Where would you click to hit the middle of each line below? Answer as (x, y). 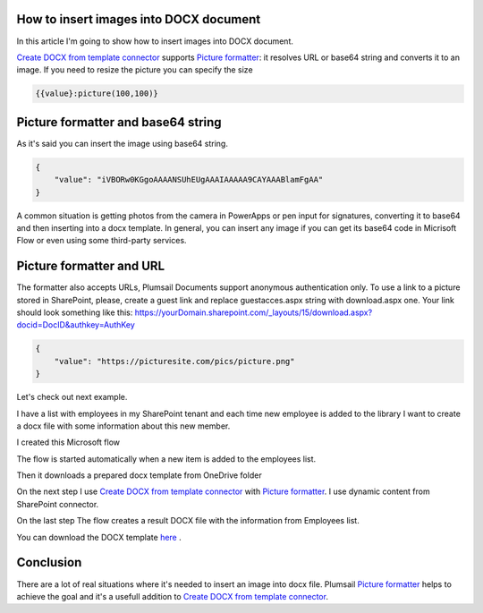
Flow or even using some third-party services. (102, 241)
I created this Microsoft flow (68, 442)
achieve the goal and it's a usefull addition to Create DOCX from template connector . (172, 596)
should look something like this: (75, 312)
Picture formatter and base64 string (119, 122)
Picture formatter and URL (91, 266)
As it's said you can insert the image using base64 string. (122, 143)
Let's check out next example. (72, 397)
